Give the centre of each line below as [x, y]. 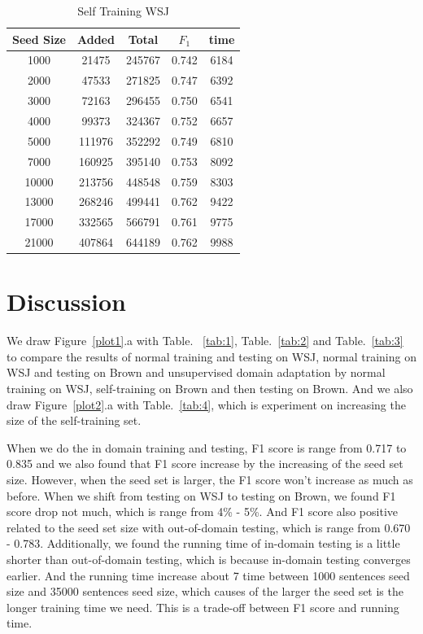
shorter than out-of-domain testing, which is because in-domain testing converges [209, 559]
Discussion [66, 302]
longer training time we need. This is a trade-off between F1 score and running [203, 607]
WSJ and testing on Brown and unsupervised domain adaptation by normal [196, 372]
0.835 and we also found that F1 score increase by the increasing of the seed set [205, 463]
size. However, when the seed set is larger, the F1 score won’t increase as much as [210, 479]
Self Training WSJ [123, 11]
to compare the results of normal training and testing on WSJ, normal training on [211, 356]
